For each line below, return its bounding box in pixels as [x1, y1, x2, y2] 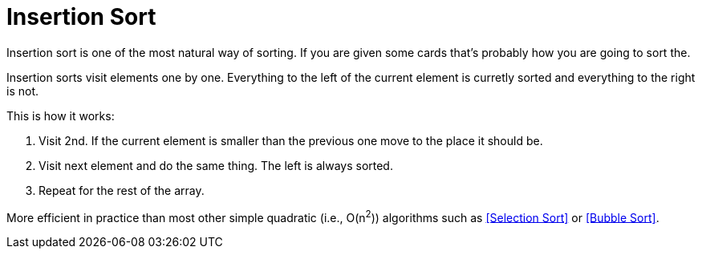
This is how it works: [6, 108, 115, 123]
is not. [6, 83, 39, 98]
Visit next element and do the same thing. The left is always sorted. [39, 158, 393, 172]
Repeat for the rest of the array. [39, 183, 205, 197]
